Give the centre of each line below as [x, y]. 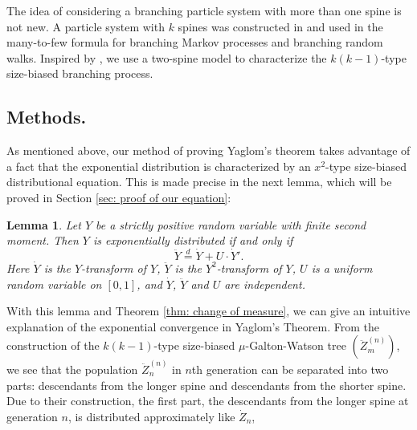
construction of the [53, 345]
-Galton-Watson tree [296, 345]
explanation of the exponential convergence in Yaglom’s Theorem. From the [193, 326]
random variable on [54, 284]
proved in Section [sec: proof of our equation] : [119, 197]
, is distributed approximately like [151, 416]
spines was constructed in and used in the [280, 26]
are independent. [265, 284]
